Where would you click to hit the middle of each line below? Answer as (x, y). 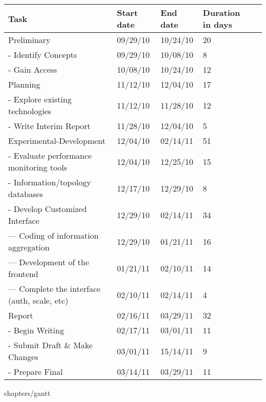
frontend (23, 274)
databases (26, 194)
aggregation (29, 247)
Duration (221, 13)
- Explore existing (40, 99)
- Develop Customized (48, 209)
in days (217, 24)
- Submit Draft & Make (51, 345)
